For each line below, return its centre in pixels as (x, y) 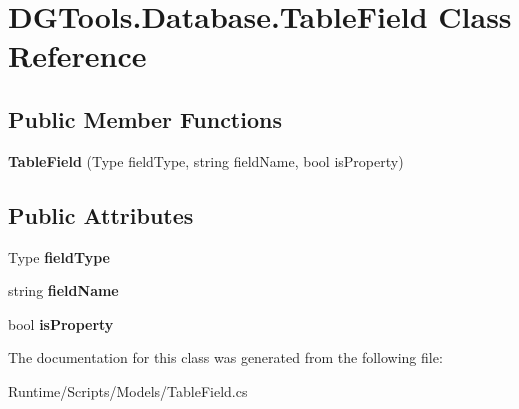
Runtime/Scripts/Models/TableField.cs (128, 390)
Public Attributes (101, 214)
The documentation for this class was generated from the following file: (225, 357)
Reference (77, 55)
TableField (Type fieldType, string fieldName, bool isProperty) (206, 160)
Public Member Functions (145, 118)
